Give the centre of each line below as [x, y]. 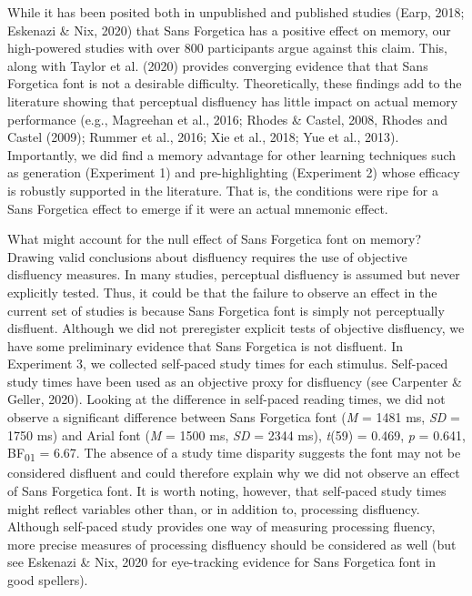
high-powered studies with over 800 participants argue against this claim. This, [228, 48]
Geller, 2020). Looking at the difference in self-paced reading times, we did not [226, 399]
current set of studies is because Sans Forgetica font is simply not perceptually [226, 310]
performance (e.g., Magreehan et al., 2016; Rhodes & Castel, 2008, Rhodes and [228, 119]
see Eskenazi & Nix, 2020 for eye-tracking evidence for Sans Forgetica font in [221, 562]
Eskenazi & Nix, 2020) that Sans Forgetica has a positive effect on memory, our [229, 30]
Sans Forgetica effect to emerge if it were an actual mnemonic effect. [198, 208]
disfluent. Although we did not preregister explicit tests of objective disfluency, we [236, 328]
